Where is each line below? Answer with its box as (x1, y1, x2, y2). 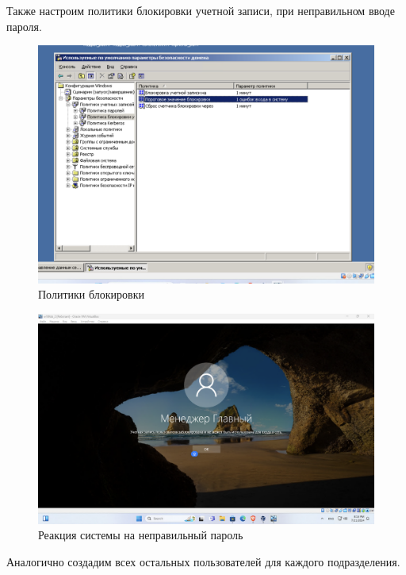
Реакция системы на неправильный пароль (38, 527, 243, 543)
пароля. (6, 17, 42, 34)
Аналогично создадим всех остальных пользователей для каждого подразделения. (6, 553, 400, 569)
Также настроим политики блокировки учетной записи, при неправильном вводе (6, 2, 395, 18)
